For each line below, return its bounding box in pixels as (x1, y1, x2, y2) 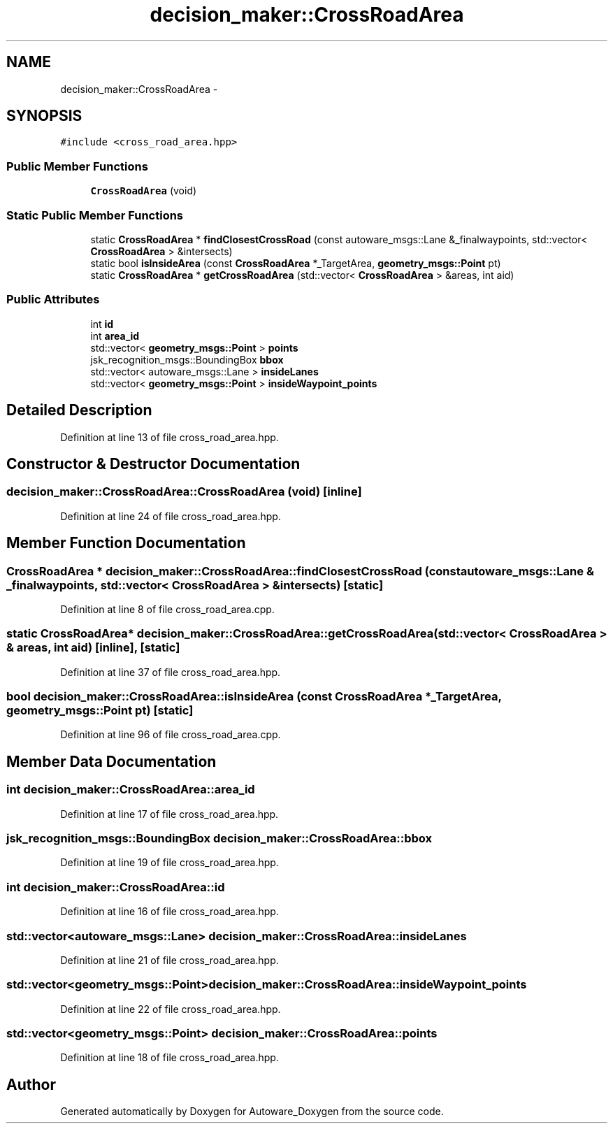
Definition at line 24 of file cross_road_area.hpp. (60, 510, 281, 522)
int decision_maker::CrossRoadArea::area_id (6, 782, 255, 797)
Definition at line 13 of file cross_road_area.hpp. (60, 431, 279, 443)
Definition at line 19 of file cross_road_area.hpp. (60, 856, 279, 869)
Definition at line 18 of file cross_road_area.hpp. (60, 1051, 279, 1064)
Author (6, 1075, 56, 1093)
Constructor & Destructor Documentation (6, 454, 301, 473)
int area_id (90, 329, 140, 342)
